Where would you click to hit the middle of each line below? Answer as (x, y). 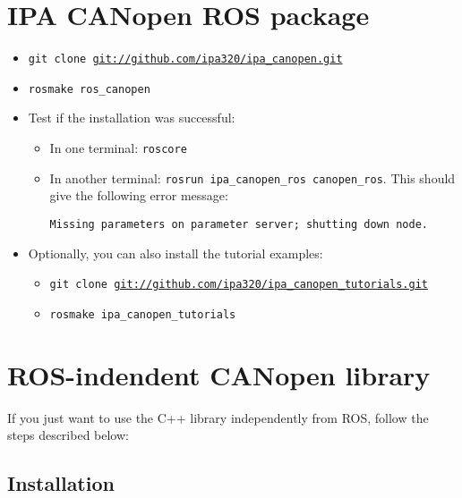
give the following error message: (139, 195)
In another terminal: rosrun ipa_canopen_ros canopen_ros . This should (252, 177)
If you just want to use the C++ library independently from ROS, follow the (218, 417)
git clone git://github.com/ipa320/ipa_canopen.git (185, 59)
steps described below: (68, 435)
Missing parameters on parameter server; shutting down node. (239, 224)
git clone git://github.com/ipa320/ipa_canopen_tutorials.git (239, 285)
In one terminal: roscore (118, 148)
